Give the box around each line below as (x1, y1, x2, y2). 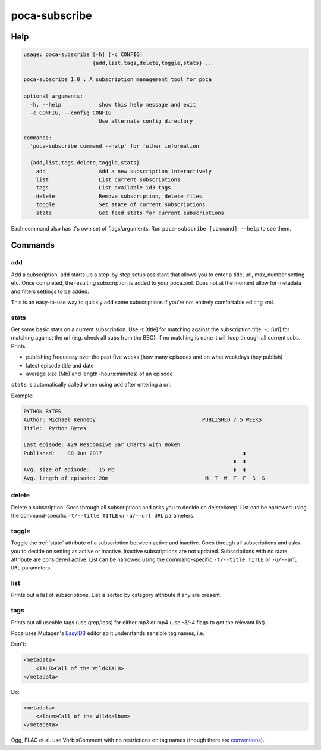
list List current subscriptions (36, 176, 181, 183)
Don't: (11, 640, 26, 648)
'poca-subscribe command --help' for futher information (30, 143, 199, 150)
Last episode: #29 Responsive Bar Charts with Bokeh (23, 441, 181, 448)
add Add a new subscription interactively (36, 167, 212, 175)
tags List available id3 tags (36, 185, 171, 191)
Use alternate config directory (98, 118, 193, 125)
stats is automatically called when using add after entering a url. (11, 381, 172, 388)
